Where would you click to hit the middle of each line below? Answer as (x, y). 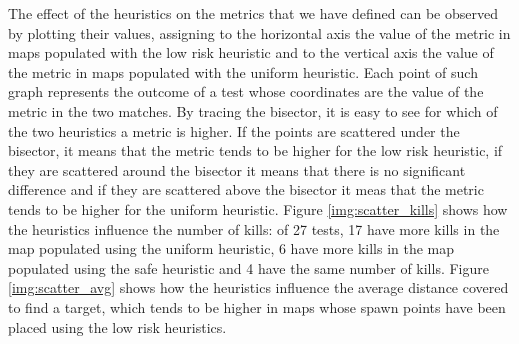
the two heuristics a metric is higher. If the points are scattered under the (234, 130)
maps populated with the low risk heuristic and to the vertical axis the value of (251, 52)
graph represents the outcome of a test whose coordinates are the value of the (246, 91)
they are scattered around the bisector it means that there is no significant (237, 169)
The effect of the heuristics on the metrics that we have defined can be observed (253, 13)
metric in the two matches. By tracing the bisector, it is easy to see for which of (253, 110)
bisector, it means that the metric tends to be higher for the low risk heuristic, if (255, 150)
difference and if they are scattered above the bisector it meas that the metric (246, 189)
